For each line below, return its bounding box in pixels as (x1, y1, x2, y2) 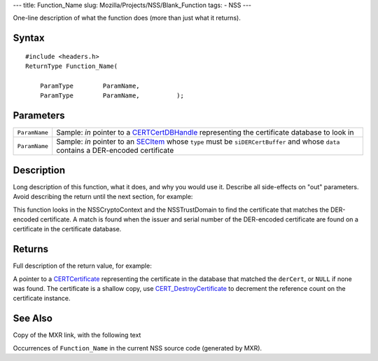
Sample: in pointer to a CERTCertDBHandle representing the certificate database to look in (56, 128, 354, 137)
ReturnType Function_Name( (25, 62, 118, 70)
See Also (13, 313, 52, 325)
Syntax (13, 32, 45, 44)
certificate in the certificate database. (13, 225, 122, 233)
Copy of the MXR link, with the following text (13, 331, 141, 339)
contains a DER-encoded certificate (56, 146, 174, 156)
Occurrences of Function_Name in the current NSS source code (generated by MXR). (13, 343, 262, 352)
